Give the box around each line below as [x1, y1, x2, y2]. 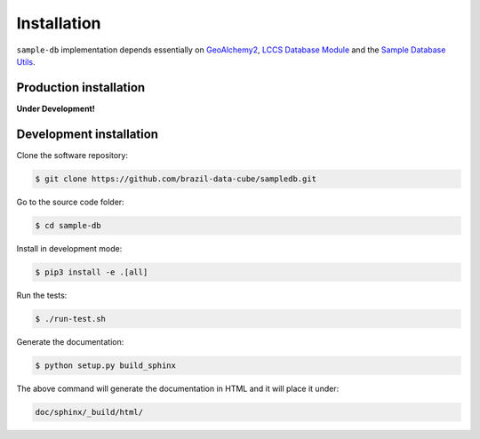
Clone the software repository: [16, 149, 129, 160]
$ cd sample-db [35, 220, 101, 230]
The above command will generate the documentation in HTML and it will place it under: [16, 383, 340, 394]
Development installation [16, 126, 159, 141]
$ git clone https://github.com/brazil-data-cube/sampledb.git [35, 173, 317, 184]
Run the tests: [16, 290, 68, 300]
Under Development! [16, 103, 95, 114]
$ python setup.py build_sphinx [35, 360, 177, 371]
